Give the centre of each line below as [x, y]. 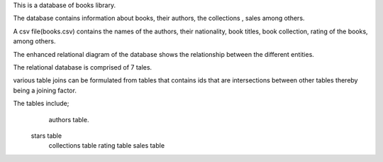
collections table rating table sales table [107, 146]
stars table [46, 136]
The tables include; [41, 104]
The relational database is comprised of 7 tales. [83, 67]
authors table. [69, 119]
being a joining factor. [45, 90]
